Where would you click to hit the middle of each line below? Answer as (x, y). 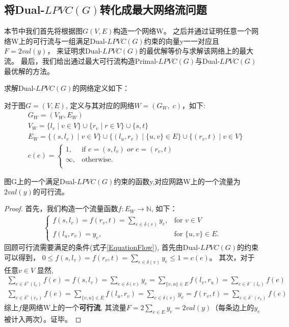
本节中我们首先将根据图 (43, 31)
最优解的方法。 (29, 71)
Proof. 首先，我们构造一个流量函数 (61, 208)
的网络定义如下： (101, 88)
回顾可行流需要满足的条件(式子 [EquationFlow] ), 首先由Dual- (102, 247)
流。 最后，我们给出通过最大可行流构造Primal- (81, 60)
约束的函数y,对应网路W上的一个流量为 (177, 181)
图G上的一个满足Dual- (41, 181)
